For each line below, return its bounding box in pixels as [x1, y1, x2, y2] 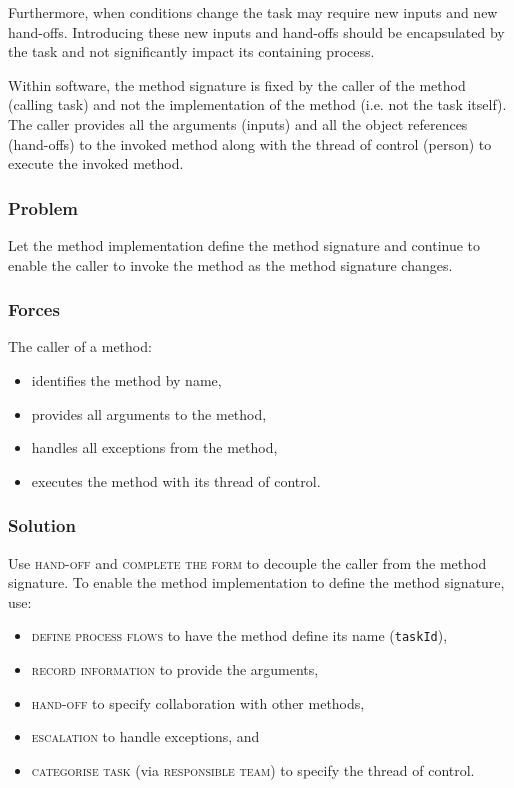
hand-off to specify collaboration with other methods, [31, 692, 365, 713]
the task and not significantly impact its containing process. [8, 41, 375, 62]
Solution [8, 513, 76, 538]
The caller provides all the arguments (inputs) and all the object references [8, 113, 468, 134]
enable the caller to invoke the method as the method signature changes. [8, 254, 453, 275]
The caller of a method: [8, 336, 152, 357]
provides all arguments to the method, [31, 403, 267, 424]
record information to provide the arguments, [31, 659, 319, 679]
